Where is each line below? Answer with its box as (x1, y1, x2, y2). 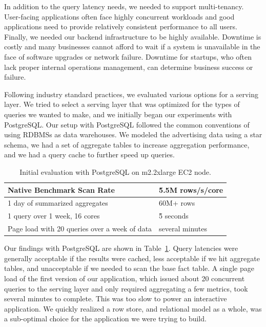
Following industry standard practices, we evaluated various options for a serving (4, 88, 258, 99)
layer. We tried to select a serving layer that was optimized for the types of (4, 99, 240, 110)
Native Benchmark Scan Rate (8, 184, 115, 195)
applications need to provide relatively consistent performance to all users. (4, 21, 237, 32)
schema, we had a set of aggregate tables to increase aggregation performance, (4, 139, 250, 150)
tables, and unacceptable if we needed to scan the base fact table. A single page (4, 263, 254, 274)
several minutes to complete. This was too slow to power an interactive (4, 293, 227, 304)
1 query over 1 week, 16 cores (8, 210, 100, 221)
